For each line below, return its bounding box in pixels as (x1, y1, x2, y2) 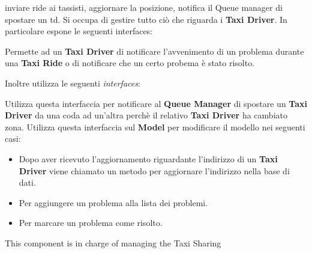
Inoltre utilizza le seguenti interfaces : (5, 76, 140, 89)
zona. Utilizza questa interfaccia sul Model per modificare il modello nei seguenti (5, 120, 305, 133)
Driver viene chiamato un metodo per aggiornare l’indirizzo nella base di (19, 164, 290, 177)
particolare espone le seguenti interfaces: (5, 25, 153, 37)
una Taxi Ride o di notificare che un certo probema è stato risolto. (5, 56, 255, 69)
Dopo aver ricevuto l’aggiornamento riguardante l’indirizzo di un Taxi (19, 152, 278, 165)
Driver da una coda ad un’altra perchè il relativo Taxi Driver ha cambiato (5, 109, 287, 121)
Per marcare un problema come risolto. (19, 216, 163, 229)
